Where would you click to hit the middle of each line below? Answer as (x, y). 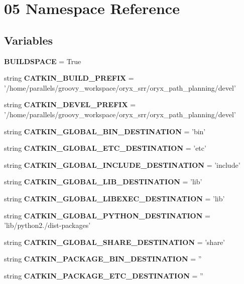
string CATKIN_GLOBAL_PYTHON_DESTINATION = (107, 215)
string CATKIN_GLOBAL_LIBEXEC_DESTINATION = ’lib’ (114, 198)
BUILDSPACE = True (43, 61)
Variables (29, 40)
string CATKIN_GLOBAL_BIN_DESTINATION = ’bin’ (105, 131)
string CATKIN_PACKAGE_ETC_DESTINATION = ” (104, 275)
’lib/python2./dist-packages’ (47, 225)
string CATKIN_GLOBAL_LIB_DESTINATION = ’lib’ (103, 182)
